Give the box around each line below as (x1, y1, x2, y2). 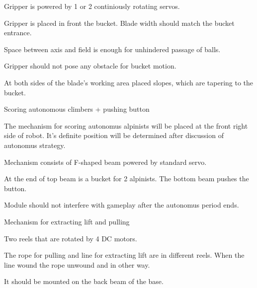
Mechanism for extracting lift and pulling (4, 216, 130, 226)
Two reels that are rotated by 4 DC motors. (4, 233, 137, 243)
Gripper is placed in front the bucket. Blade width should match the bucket (4, 17, 235, 28)
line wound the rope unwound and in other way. (4, 259, 150, 270)
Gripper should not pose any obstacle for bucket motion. (4, 61, 176, 71)
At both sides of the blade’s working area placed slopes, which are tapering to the (4, 77, 254, 87)
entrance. (4, 27, 32, 38)
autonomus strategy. (4, 140, 66, 150)
